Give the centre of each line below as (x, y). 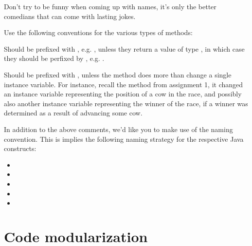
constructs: (20, 148)
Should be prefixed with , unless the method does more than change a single (118, 74)
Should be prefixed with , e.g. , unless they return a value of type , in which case (124, 48)
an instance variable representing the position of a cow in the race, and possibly (123, 94)
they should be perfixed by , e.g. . (54, 58)
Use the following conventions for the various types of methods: (98, 32)
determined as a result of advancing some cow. (73, 113)
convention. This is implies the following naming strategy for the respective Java (124, 139)
